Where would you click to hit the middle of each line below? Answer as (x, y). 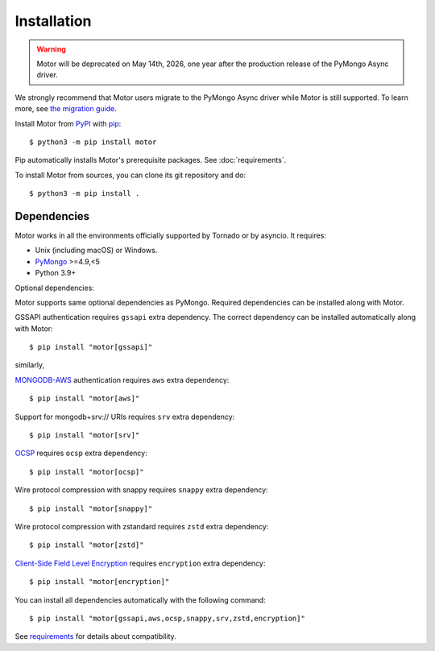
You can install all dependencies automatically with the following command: (140, 599)
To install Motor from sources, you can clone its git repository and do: (130, 175)
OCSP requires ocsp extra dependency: (81, 453)
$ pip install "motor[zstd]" (87, 545)
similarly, (29, 365)
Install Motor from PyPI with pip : (68, 123)
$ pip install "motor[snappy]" (91, 508)
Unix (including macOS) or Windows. (96, 251)
